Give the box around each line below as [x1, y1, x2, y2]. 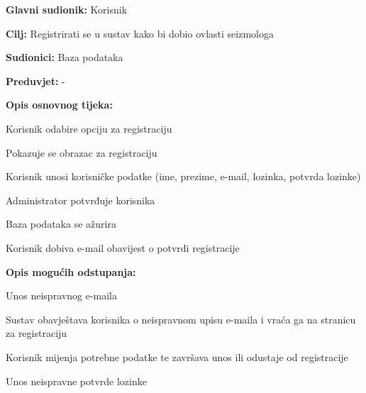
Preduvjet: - [6, 73, 65, 88]
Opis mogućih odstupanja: [6, 264, 136, 279]
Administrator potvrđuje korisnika [6, 192, 155, 207]
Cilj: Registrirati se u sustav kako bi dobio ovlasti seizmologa [6, 26, 274, 40]
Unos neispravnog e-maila [6, 288, 117, 303]
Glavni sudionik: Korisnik [6, 2, 128, 16]
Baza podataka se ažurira [6, 216, 116, 231]
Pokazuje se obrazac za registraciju [6, 145, 157, 160]
